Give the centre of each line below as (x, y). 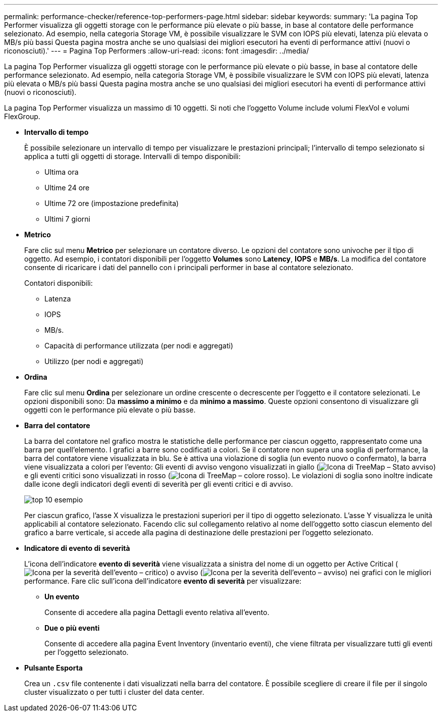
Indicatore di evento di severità (77, 548)
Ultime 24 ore (67, 188)
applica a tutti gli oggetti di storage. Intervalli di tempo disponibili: (132, 156)
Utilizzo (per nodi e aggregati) (94, 361)
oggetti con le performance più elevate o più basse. (110, 410)
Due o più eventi (72, 628)
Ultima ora (62, 172)
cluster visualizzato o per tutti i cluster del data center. (114, 692)
